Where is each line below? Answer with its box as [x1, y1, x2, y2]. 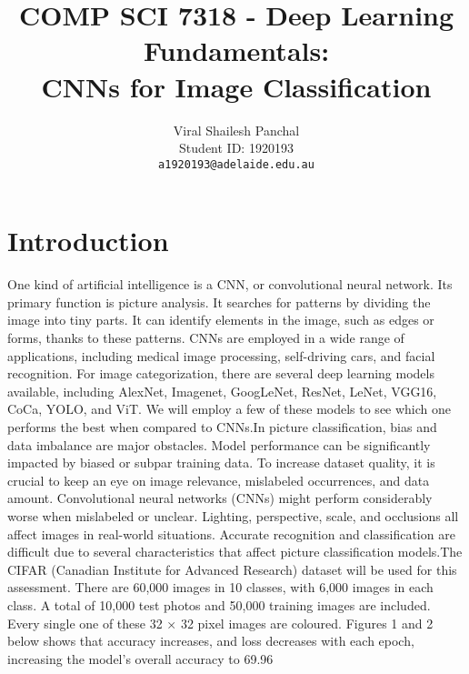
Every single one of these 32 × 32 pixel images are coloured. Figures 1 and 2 [7, 613, 434, 632]
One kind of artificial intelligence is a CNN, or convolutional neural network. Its [7, 275, 453, 294]
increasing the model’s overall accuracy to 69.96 [7, 649, 274, 668]
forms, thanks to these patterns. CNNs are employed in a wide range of [7, 328, 404, 347]
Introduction [7, 222, 169, 259]
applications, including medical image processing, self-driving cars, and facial [7, 346, 435, 365]
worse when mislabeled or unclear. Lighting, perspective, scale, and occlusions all [7, 507, 459, 525]
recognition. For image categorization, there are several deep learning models [7, 364, 434, 383]
